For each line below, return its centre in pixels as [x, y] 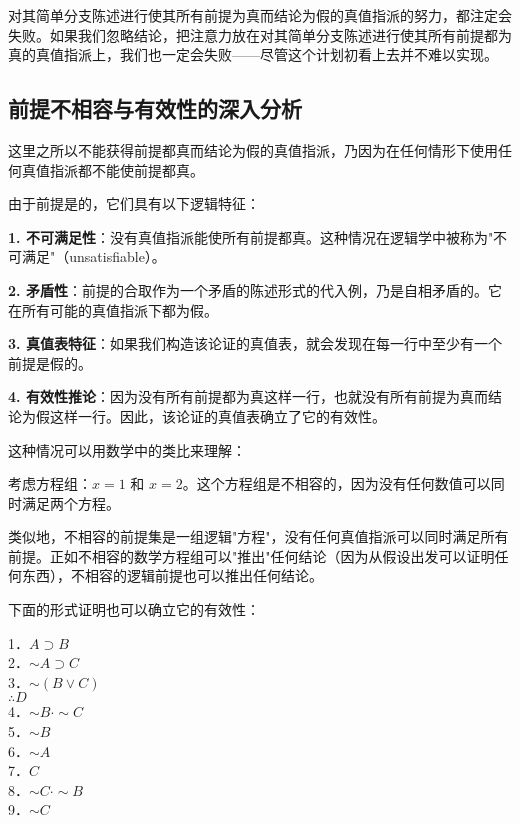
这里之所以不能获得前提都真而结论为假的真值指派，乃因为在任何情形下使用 [253, 149]
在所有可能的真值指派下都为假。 [113, 309]
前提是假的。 [50, 362]
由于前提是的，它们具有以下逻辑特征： [134, 203]
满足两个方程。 [70, 502]
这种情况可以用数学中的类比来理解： [127, 449]
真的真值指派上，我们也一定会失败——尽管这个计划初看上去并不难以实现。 [253, 54]
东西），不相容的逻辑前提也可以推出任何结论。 [172, 575]
